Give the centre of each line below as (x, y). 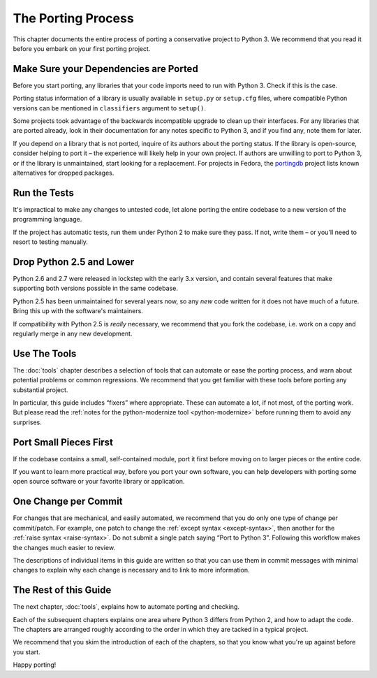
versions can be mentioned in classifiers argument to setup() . (109, 108)
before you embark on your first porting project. (82, 48)
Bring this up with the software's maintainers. (78, 311)
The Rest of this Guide (62, 590)
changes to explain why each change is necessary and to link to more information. (132, 570)
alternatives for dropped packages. (64, 173)
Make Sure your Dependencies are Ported (105, 69)
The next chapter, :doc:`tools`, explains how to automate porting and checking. (126, 607)
